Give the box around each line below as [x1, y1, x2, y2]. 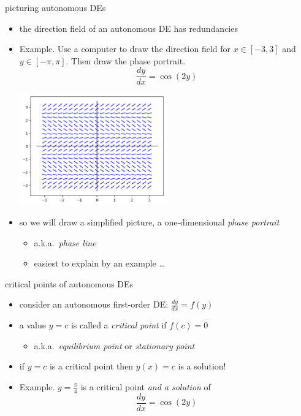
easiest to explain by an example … [34, 257, 165, 270]
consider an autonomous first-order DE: [19, 298, 169, 311]
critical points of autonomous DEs [5, 277, 134, 290]
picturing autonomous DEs [5, 1, 106, 13]
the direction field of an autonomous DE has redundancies [19, 21, 238, 34]
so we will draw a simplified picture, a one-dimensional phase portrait [19, 215, 280, 228]
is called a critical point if [70, 319, 167, 331]
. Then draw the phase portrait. [66, 54, 186, 67]
